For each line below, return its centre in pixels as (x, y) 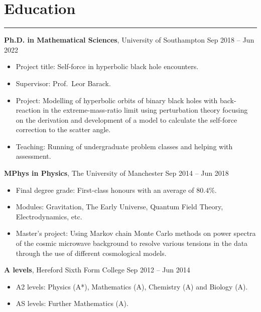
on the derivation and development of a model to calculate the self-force (126, 119)
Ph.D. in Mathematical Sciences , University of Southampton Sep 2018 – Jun (129, 40)
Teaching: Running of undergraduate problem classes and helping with (124, 146)
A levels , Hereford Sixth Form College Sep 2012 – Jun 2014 (97, 270)
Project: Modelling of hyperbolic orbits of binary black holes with (117, 100)
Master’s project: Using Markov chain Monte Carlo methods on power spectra (136, 233)
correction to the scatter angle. (63, 129)
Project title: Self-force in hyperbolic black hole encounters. (107, 66)
